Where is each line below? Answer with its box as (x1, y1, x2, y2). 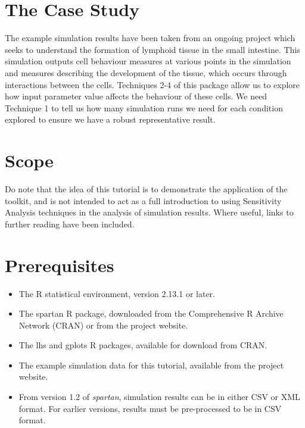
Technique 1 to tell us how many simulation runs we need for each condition (5, 101, 283, 114)
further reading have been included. (5, 217, 135, 230)
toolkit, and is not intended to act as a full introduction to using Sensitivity (5, 194, 282, 207)
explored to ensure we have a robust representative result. (5, 113, 216, 126)
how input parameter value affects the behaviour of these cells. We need (5, 90, 267, 102)
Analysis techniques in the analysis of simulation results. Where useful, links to (5, 206, 294, 218)
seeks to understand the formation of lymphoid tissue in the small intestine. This (5, 43, 300, 55)
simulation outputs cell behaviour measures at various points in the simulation (5, 55, 291, 67)
